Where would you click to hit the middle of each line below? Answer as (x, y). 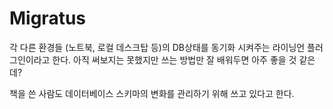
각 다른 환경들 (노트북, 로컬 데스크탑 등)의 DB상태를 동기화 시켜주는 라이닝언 (157, 47)
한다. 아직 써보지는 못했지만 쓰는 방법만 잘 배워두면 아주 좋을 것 (174, 59)
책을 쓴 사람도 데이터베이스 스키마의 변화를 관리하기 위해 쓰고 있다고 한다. (152, 93)
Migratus (48, 18)
